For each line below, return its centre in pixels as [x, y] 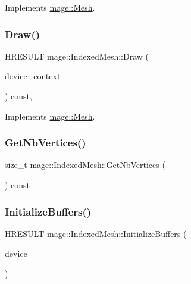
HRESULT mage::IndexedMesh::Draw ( [77, 56]
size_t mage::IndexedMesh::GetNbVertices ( [85, 165]
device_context [33, 76]
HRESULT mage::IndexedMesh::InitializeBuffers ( [96, 233]
